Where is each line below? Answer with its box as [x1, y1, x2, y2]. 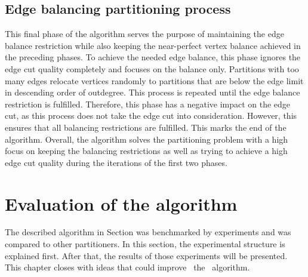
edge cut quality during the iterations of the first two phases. [5, 156, 227, 168]
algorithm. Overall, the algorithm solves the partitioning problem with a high [5, 133, 288, 145]
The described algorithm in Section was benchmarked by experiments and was [5, 226, 291, 238]
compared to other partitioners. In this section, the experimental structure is [5, 238, 285, 250]
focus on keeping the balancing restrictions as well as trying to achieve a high [5, 144, 288, 157]
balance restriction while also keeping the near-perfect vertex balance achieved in [5, 39, 301, 51]
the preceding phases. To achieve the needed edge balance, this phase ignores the [5, 51, 301, 63]
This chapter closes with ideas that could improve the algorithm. [5, 261, 250, 273]
